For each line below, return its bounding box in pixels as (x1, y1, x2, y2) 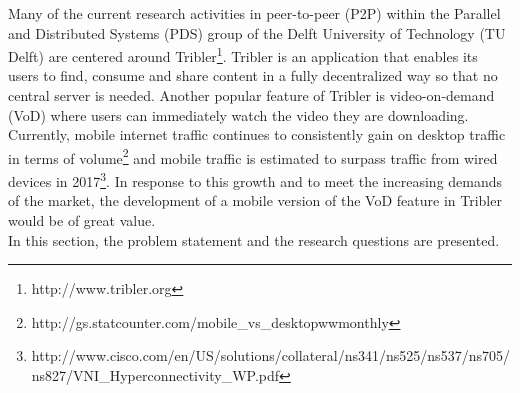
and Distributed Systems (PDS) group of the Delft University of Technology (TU (8, 22, 506, 43)
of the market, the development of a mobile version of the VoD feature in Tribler (8, 190, 502, 211)
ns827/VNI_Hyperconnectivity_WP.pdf (31, 364, 280, 385)
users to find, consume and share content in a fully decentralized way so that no (8, 65, 498, 86)
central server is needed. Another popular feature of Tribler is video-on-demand (8, 85, 495, 106)
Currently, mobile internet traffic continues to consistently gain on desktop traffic (8, 124, 506, 145)
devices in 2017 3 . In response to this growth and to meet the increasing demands (8, 168, 503, 191)
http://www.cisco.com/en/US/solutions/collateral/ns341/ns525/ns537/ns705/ (31, 345, 510, 366)
